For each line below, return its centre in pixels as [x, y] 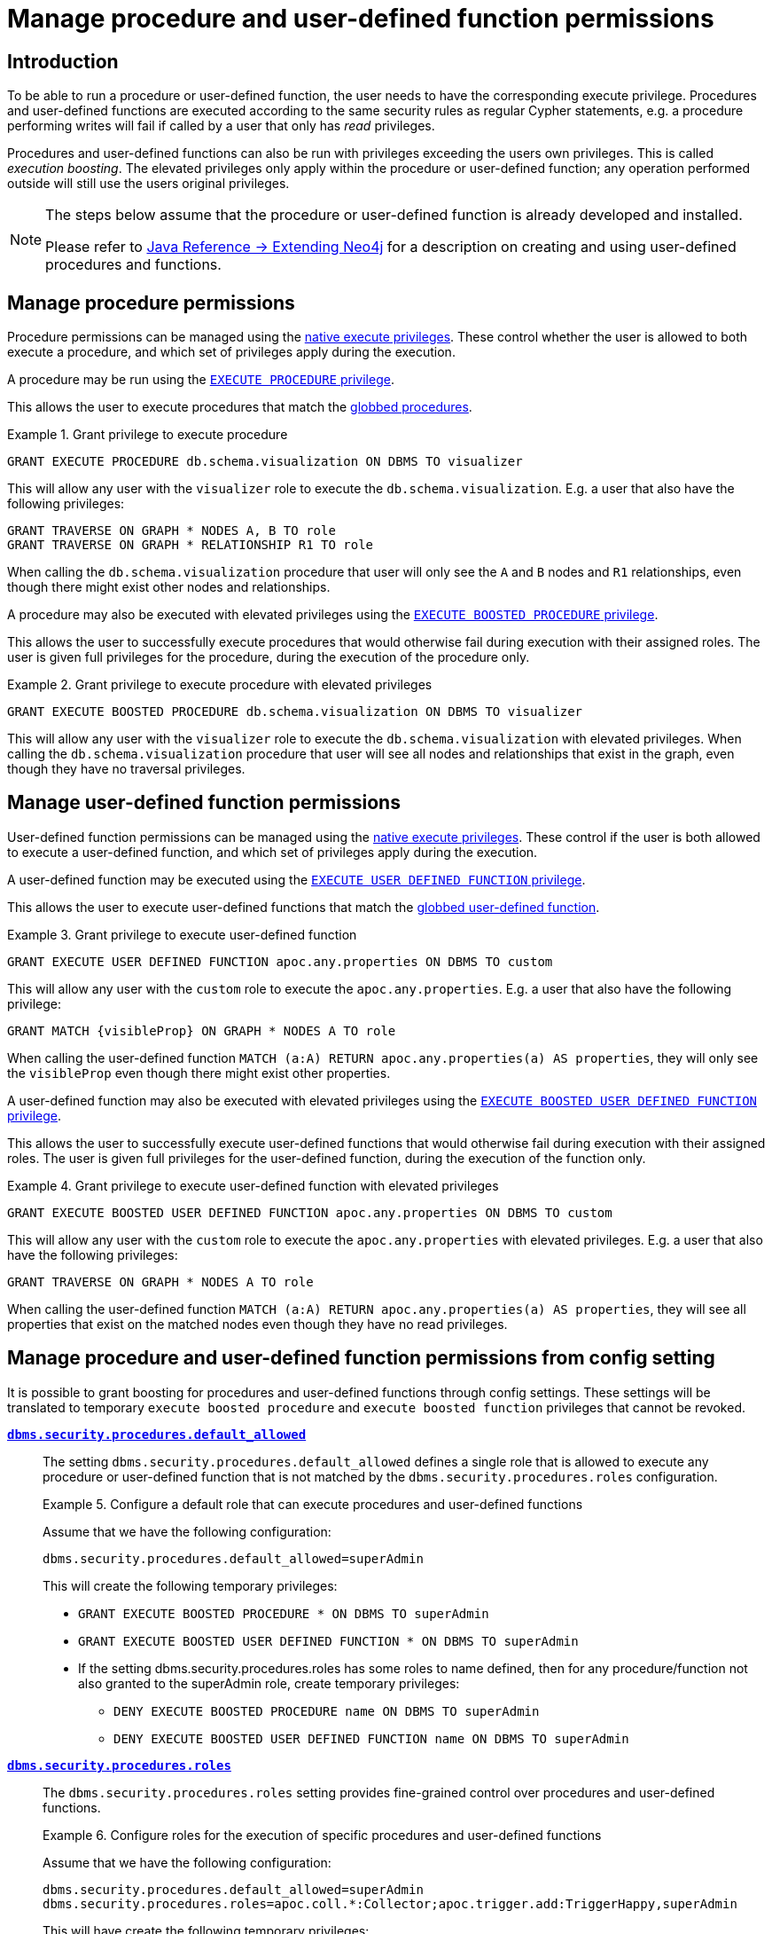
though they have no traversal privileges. [126, 769]
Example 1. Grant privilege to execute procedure [148, 435]
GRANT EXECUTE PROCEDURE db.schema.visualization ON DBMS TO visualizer [265, 462]
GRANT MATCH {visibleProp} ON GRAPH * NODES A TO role [202, 1030]
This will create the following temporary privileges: [190, 1585]
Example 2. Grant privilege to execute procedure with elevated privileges [220, 685]
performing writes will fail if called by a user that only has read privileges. [221, 126]
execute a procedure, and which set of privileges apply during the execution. [231, 352]
